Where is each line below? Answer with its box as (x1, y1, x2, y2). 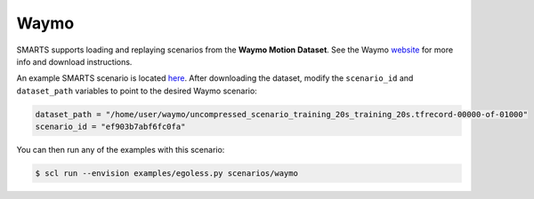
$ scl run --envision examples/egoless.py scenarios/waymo (35, 169, 298, 179)
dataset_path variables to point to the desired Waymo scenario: (16, 85, 257, 96)
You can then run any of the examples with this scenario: (16, 145, 225, 155)
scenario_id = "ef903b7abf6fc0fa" (35, 122, 186, 132)
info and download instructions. (16, 56, 133, 67)
